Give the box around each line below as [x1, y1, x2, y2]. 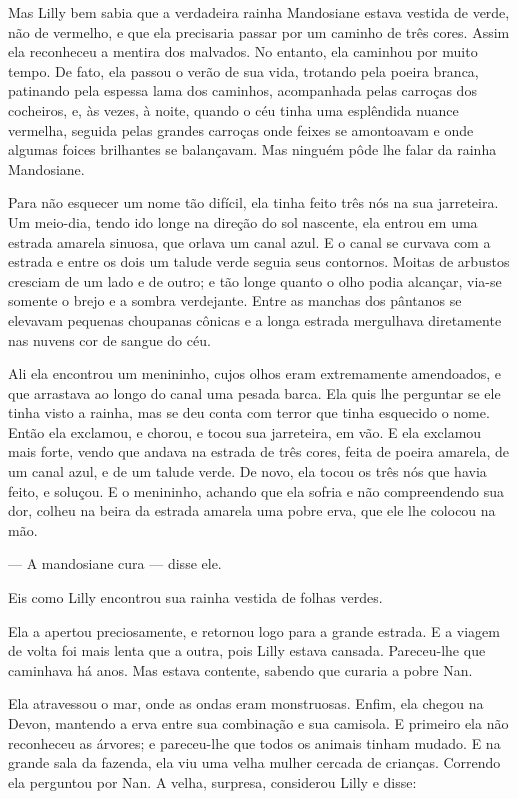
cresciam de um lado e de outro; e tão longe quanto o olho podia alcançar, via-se [8, 270, 502, 291]
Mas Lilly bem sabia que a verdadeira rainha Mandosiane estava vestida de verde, [8, 2, 510, 22]
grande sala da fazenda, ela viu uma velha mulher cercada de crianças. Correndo [8, 752, 501, 773]
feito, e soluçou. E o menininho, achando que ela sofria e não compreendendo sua [8, 480, 504, 501]
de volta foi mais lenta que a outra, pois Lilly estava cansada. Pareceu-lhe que [8, 640, 486, 661]
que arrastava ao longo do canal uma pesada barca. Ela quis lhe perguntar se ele [8, 382, 501, 403]
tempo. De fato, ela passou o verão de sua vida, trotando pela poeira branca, [8, 60, 479, 81]
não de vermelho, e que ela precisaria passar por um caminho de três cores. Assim [8, 21, 510, 42]
